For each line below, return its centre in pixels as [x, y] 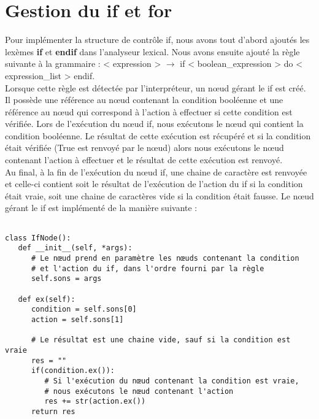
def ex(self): [47, 299]
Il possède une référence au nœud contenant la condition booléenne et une [144, 100]
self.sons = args [66, 279]
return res [53, 411]
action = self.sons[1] [77, 319]
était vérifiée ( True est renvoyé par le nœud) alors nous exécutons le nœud [144, 148]
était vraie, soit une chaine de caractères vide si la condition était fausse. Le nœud [159, 195]
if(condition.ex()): [73, 371]
